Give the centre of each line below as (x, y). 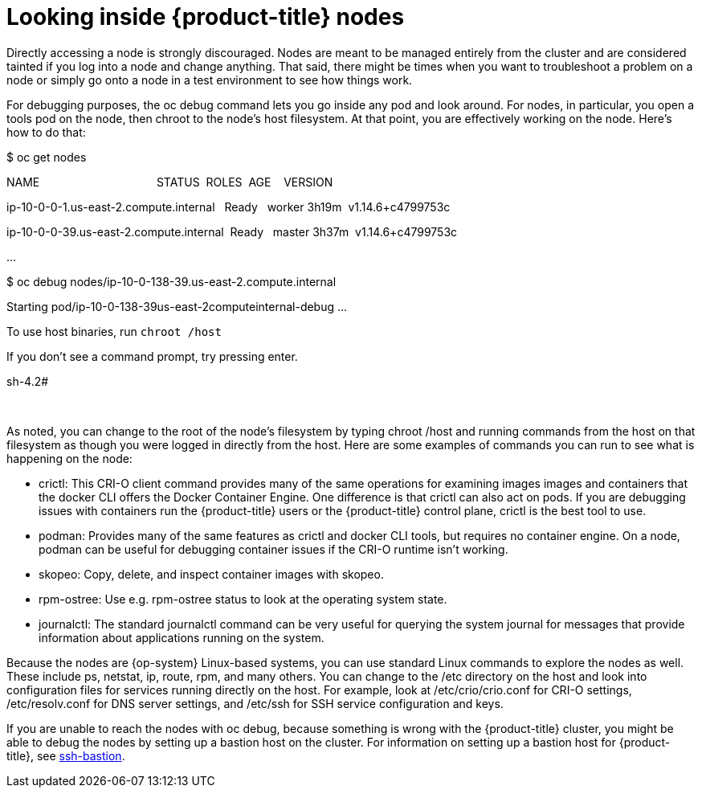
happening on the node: (69, 458)
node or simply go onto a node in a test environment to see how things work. (210, 80)
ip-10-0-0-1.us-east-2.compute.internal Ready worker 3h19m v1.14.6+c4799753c (229, 207)
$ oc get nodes (47, 157)
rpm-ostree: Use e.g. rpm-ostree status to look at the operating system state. (243, 599)
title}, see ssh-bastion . (66, 755)
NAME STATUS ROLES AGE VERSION (170, 182)
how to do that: (46, 132)
